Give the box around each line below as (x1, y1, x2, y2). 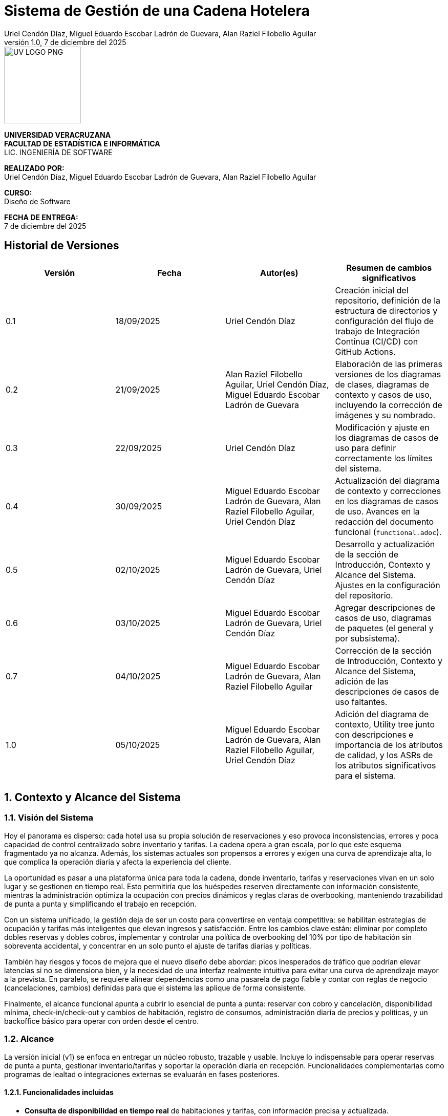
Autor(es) (260, 267, 298, 278)
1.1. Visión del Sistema (4, 812, 93, 823)
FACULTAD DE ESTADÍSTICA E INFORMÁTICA (4, 139, 160, 148)
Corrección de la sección (335, 645, 432, 656)
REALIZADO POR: (4, 163, 65, 173)
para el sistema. (335, 770, 396, 781)
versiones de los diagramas (335, 369, 441, 379)
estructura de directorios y (335, 305, 438, 316)
